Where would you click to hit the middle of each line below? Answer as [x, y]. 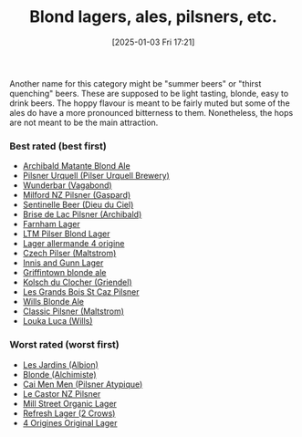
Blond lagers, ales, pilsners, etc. [153, 17]
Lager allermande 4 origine [73, 244]
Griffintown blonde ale [64, 273]
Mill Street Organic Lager [69, 403]
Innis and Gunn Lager [63, 263]
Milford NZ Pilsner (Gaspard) [77, 195]
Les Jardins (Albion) [60, 364]
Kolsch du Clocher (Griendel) [77, 282]
